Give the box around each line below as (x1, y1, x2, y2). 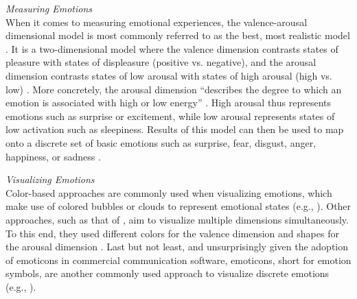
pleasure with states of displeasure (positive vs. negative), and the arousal (5, 55, 316, 69)
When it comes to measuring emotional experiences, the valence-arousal (5, 14, 308, 29)
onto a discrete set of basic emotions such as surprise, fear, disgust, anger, (5, 135, 316, 149)
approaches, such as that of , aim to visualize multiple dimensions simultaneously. (5, 212, 349, 226)
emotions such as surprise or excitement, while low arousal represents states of (5, 108, 335, 123)
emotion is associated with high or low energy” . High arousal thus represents (5, 95, 331, 110)
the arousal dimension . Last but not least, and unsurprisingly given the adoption (5, 239, 349, 254)
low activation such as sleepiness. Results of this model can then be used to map (5, 122, 344, 136)
